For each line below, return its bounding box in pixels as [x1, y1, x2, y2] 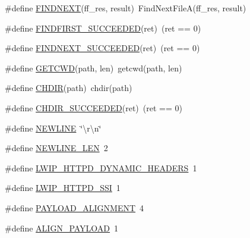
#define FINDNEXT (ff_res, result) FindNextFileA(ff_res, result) [5, 2, 246, 14]
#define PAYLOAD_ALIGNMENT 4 [5, 201, 144, 214]
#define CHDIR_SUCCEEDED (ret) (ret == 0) [5, 101, 182, 114]
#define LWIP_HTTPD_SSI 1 [5, 181, 121, 194]
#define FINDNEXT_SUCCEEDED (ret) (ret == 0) [5, 42, 200, 54]
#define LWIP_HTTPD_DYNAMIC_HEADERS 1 [5, 161, 197, 174]
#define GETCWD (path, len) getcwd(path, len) [5, 61, 182, 74]
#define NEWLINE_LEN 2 [5, 142, 108, 154]
